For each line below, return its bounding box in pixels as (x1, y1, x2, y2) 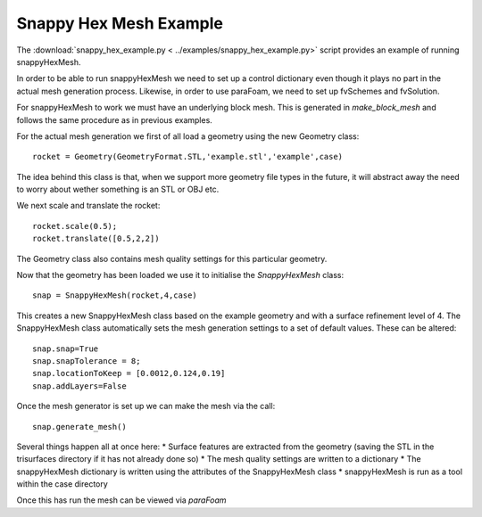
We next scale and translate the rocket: (16, 201, 161, 211)
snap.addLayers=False (32, 381, 127, 391)
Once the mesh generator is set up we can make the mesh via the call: (16, 401, 276, 412)
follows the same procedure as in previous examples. (16, 114, 213, 125)
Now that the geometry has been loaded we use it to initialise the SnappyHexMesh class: (16, 270, 345, 281)
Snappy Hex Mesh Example (16, 13, 223, 33)
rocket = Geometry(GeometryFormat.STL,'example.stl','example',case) (32, 152, 344, 162)
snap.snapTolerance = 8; (32, 356, 141, 365)
